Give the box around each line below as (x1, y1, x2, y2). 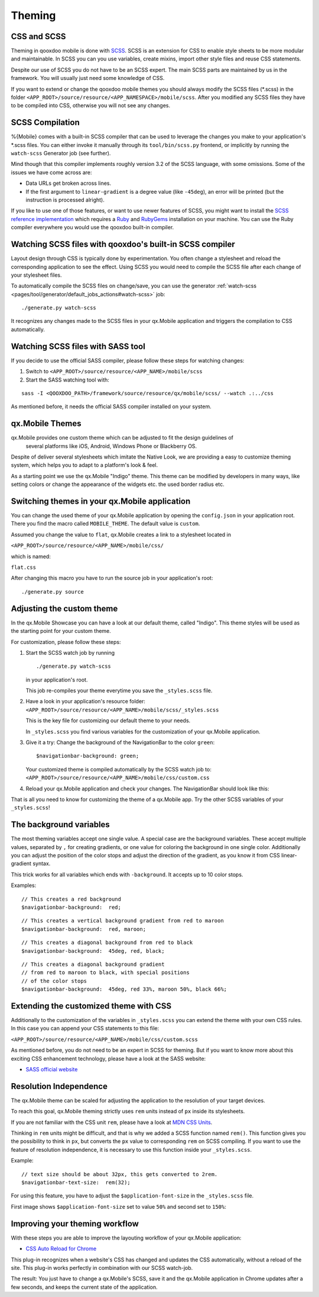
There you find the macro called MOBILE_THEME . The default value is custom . (11, 520, 200, 527)
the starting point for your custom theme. (11, 627, 112, 635)
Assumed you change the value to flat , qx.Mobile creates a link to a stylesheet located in (11, 531, 232, 538)
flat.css (11, 564, 37, 571)
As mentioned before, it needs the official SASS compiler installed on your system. (11, 403, 212, 410)
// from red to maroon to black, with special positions (21, 969, 190, 976)
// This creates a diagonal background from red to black (21, 939, 193, 946)
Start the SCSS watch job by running (25, 649, 115, 656)
